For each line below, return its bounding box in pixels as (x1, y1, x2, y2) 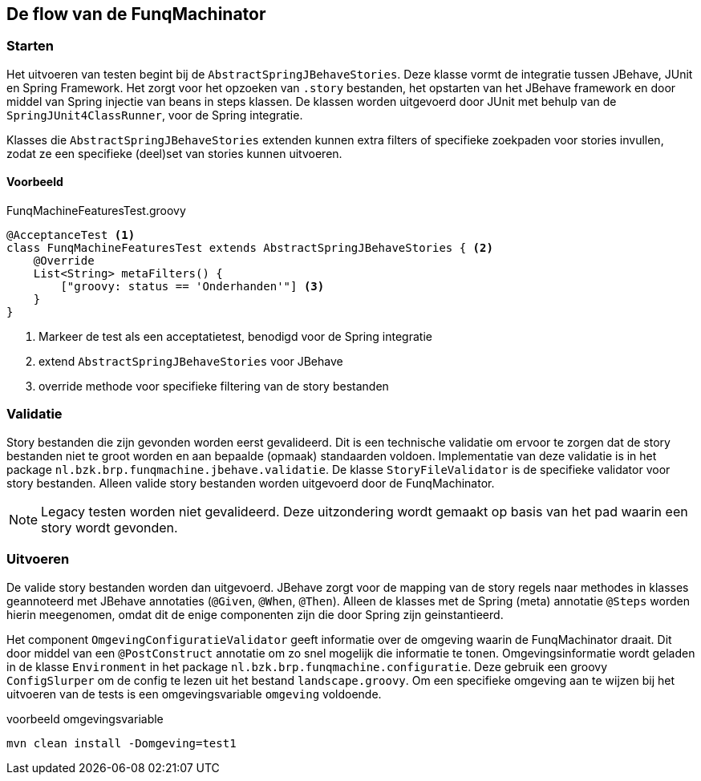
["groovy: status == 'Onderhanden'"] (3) (60, 280, 325, 293)
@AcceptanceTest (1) (6, 229, 136, 242)
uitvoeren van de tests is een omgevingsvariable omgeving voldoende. (6, 686, 382, 701)
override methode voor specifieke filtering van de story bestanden (38, 379, 389, 394)
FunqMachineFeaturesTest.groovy (6, 204, 186, 218)
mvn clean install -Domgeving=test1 (6, 736, 237, 750)
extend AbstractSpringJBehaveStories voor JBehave (38, 354, 343, 369)
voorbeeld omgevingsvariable (6, 711, 164, 726)
